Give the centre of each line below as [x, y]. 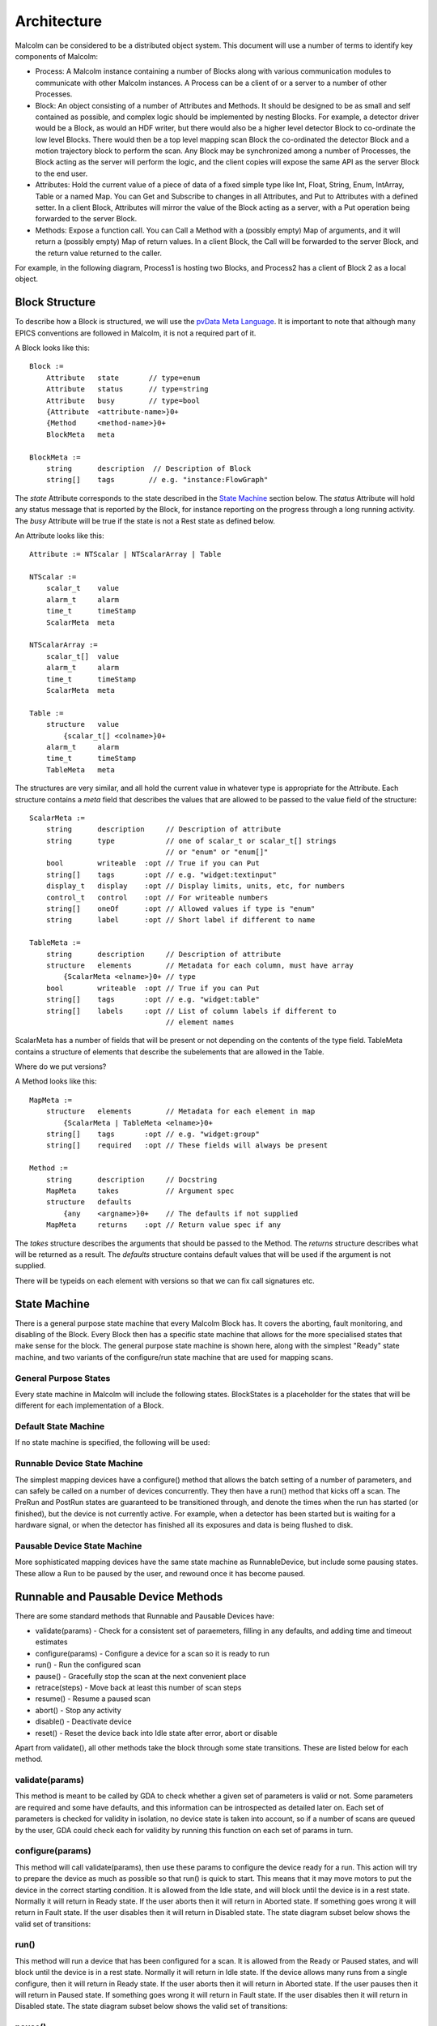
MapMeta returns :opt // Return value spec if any [163, 1225]
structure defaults [89, 1202]
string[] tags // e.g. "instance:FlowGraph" [157, 480]
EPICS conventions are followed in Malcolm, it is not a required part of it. [136, 333]
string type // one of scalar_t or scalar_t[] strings [191, 840]
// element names [200, 1022]
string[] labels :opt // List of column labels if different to [191, 1011]
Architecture [59, 21]
